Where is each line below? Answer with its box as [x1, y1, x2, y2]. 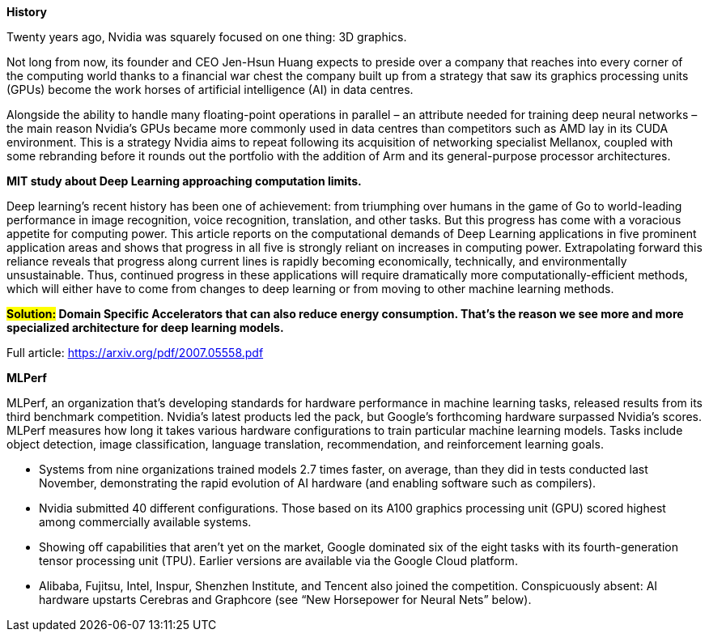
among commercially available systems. [39, 515, 252, 529]
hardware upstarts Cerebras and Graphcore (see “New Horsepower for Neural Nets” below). [39, 593, 532, 606]
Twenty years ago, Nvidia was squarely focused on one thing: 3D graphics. [6, 30, 407, 44]
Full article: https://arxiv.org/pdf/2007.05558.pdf [6, 346, 264, 359]
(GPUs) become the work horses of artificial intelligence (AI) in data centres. [6, 83, 414, 96]
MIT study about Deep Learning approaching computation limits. [6, 174, 362, 188]
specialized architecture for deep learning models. [6, 321, 284, 334]
